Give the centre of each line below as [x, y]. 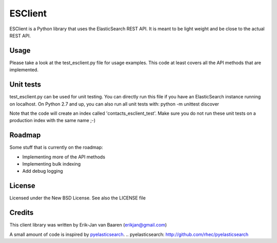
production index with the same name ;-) [53, 120]
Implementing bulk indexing [52, 164]
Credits [22, 213]
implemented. [24, 70]
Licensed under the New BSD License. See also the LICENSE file [78, 198]
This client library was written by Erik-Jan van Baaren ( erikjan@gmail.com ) [88, 225]
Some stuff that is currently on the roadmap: [56, 147]
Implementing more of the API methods [64, 157]
